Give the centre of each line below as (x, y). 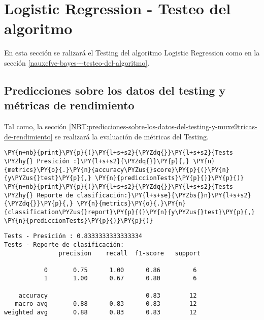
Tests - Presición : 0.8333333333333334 (73, 236)
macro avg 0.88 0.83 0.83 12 (106, 304)
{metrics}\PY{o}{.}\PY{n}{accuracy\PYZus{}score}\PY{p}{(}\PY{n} (117, 170)
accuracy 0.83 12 (108, 295)
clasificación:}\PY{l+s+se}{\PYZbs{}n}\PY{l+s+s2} (164, 195)
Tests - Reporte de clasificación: (64, 244)
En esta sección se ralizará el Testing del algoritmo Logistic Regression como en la (132, 53)
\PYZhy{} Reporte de (39, 195)
